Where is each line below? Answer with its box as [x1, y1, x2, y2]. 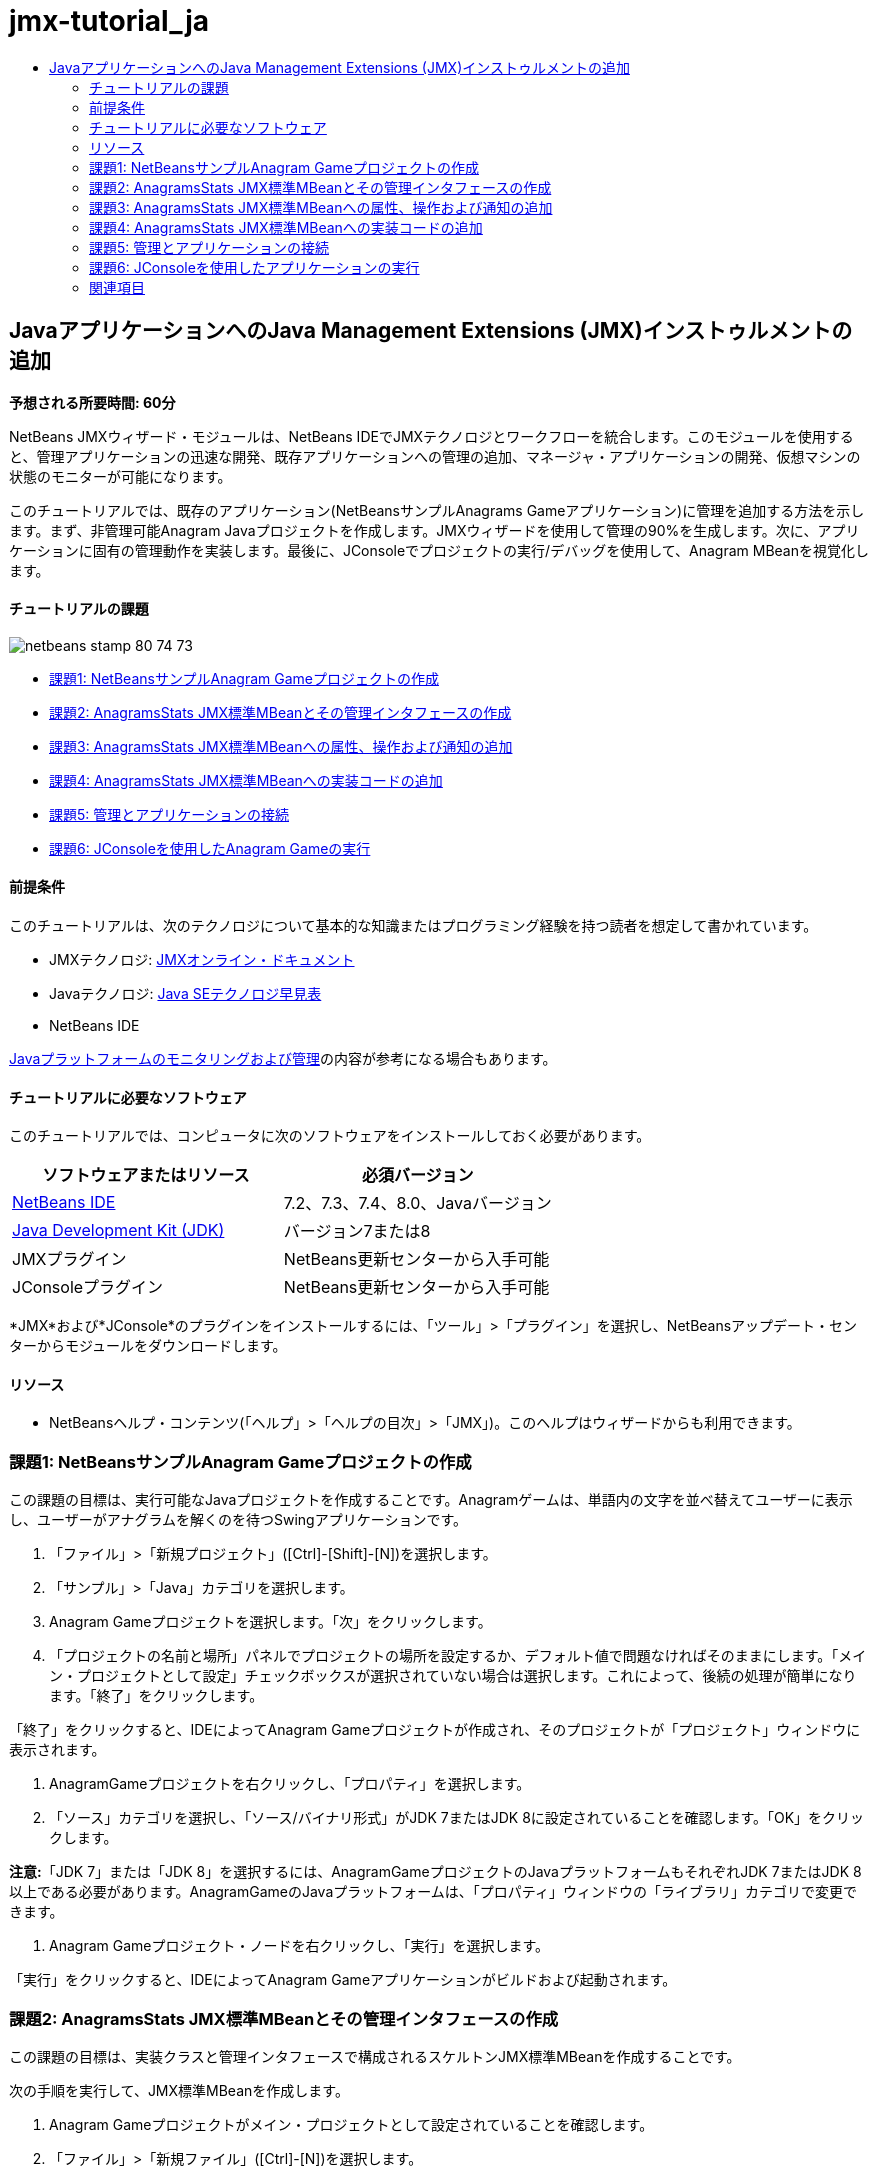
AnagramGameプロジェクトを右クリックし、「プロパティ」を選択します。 [49, 1775, 531, 1793]
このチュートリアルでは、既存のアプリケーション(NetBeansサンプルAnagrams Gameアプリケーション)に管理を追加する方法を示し [9, 501, 865, 519]
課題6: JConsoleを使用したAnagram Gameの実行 [49, 839, 371, 857]
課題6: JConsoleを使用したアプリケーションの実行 [89, 258, 420, 276]
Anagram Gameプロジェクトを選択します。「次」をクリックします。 [49, 1613, 492, 1631]
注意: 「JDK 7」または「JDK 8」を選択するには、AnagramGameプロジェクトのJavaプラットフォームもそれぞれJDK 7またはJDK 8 [9, 1863, 862, 1881]
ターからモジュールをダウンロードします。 [9, 1337, 287, 1355]
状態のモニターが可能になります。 [9, 467, 232, 485]
